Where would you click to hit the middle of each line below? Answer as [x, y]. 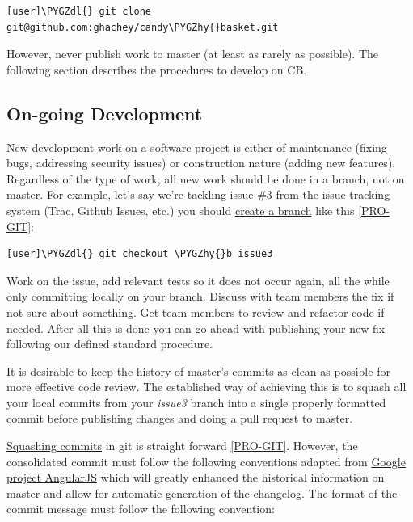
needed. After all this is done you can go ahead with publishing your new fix [196, 328]
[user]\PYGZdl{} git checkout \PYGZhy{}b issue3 [140, 254]
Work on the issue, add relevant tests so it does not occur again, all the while [198, 280]
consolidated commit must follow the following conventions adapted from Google [206, 461]
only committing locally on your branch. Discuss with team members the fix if [200, 296]
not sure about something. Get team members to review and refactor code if [196, 312]
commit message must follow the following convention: [141, 509]
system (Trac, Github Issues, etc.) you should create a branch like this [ [184, 210]
